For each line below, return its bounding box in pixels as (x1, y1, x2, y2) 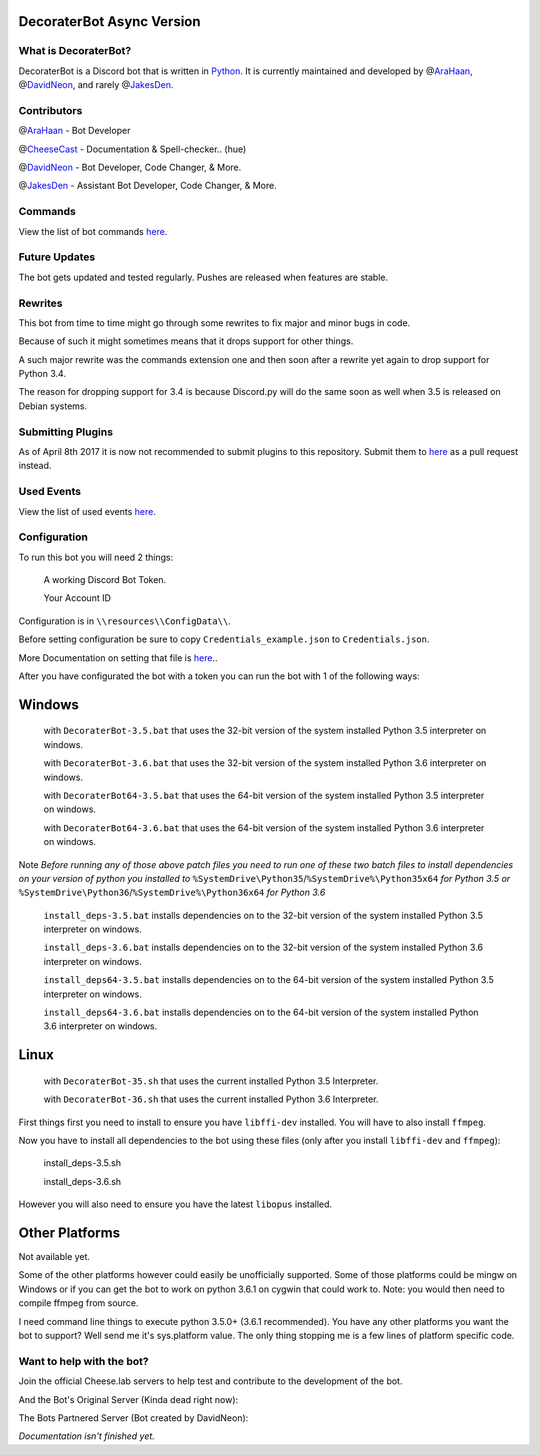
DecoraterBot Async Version (18, 13, 201, 30)
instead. (18, 460, 52, 472)
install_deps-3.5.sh (43, 1157, 122, 1169)
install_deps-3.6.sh (43, 1175, 122, 1187)
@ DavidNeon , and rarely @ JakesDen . (18, 79, 174, 91)
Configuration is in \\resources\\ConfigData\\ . (18, 615, 232, 627)
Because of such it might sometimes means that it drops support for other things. (18, 335, 354, 347)
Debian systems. (18, 400, 88, 412)
